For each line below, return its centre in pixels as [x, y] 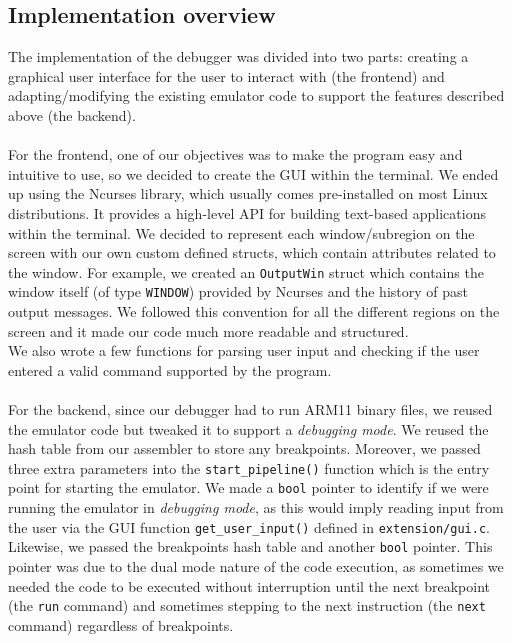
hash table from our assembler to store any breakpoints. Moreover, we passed [244, 448]
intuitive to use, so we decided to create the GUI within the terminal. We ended [253, 173]
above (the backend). [72, 114]
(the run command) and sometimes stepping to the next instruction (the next [247, 605]
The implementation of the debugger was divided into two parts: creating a [238, 56]
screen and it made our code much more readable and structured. [208, 330]
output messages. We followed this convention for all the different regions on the [254, 311]
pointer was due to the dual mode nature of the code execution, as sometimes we [256, 566]
